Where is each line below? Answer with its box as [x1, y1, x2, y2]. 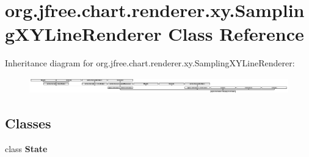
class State [5, 142, 48, 155]
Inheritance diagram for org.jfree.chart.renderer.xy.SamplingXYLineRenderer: [5, 57, 295, 69]
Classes [5, 114, 51, 133]
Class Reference [168, 21, 304, 46]
